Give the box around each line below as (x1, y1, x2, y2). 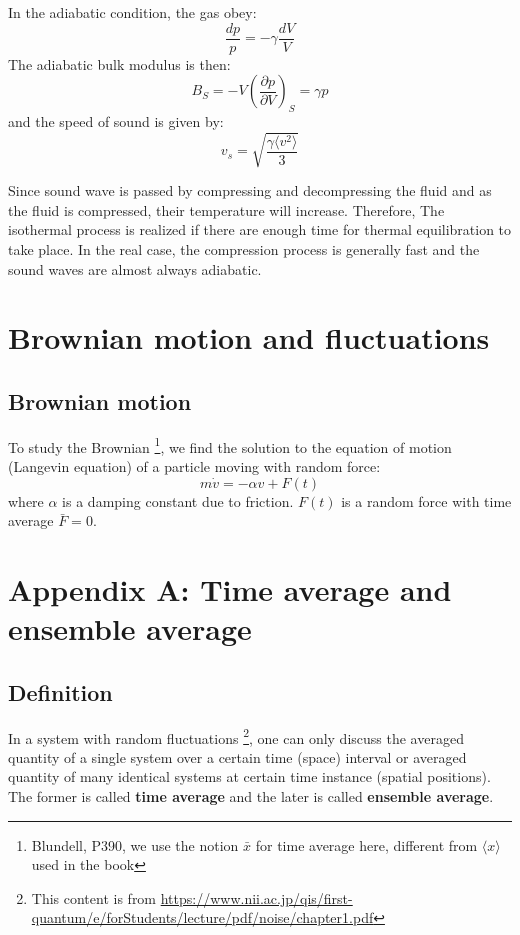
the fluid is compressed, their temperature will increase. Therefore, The (8, 199, 445, 220)
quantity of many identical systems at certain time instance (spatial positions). (8, 766, 491, 787)
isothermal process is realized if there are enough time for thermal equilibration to (8, 219, 512, 240)
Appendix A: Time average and (8, 568, 452, 609)
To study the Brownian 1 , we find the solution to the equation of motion (8, 433, 452, 457)
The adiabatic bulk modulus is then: (8, 53, 231, 74)
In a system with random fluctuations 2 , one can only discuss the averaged (8, 724, 464, 748)
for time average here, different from (255, 834, 478, 855)
